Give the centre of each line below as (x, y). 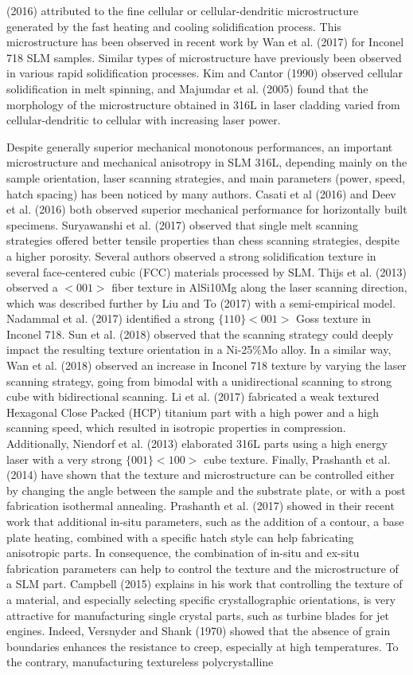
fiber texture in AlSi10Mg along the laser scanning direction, (259, 287)
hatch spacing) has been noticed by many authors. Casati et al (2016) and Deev (201, 193)
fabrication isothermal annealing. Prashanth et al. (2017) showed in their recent (201, 506)
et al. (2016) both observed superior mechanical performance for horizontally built (207, 209)
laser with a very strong (64, 459)
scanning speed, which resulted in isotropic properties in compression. (176, 428)
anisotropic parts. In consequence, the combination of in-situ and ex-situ (183, 553)
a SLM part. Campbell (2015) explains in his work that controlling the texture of (205, 584)
